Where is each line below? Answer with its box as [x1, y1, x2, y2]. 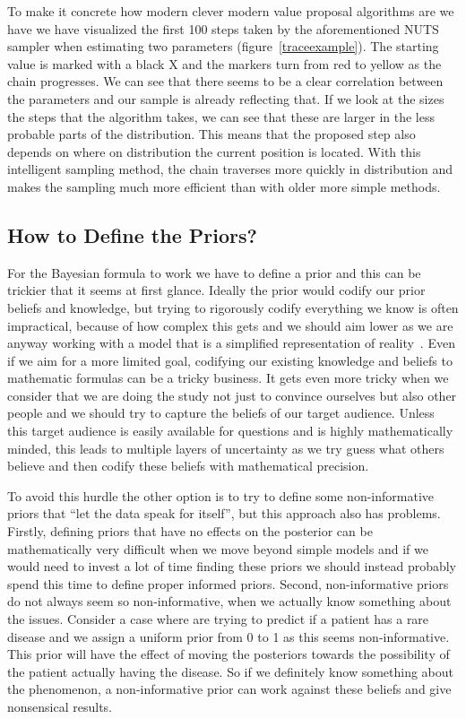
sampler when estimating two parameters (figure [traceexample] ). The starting [7, 37, 439, 56]
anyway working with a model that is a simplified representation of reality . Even [7, 334, 455, 352]
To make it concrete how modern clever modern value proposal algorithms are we [7, 2, 454, 20]
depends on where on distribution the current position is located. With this [7, 142, 421, 160]
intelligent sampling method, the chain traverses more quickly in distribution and [7, 160, 453, 178]
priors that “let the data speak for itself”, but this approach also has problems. [7, 504, 441, 523]
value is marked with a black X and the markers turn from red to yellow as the [7, 54, 442, 73]
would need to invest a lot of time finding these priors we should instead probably [7, 557, 457, 576]
